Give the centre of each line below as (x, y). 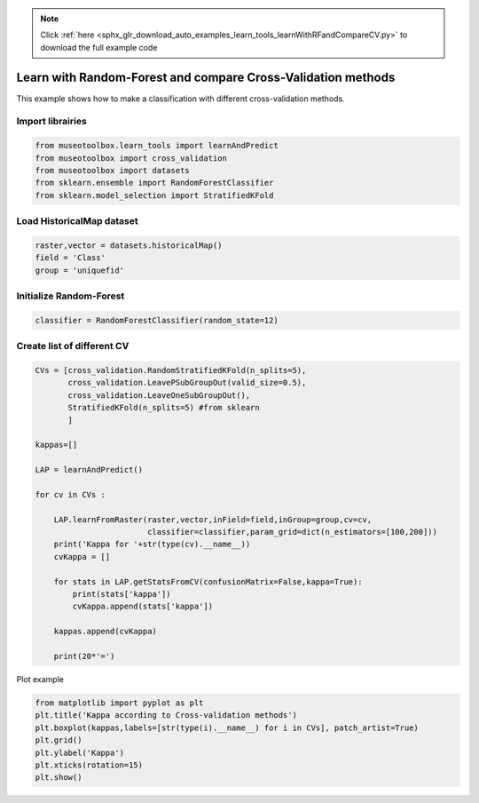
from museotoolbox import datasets (112, 171)
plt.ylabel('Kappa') (79, 752)
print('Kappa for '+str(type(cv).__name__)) (152, 545)
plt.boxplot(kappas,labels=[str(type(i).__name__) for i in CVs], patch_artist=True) (227, 727)
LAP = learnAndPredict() (89, 470)
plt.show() (59, 778)
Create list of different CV (73, 346)
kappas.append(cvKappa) (105, 632)
